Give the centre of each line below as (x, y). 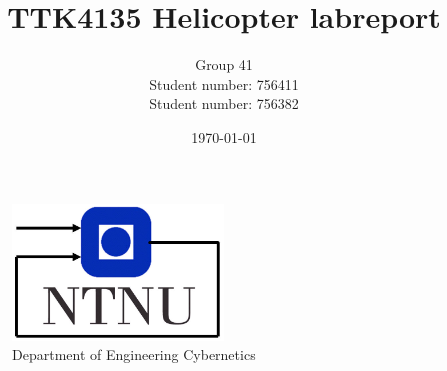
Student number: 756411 (224, 83)
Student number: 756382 (224, 103)
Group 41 (224, 64)
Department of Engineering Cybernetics (134, 354)
